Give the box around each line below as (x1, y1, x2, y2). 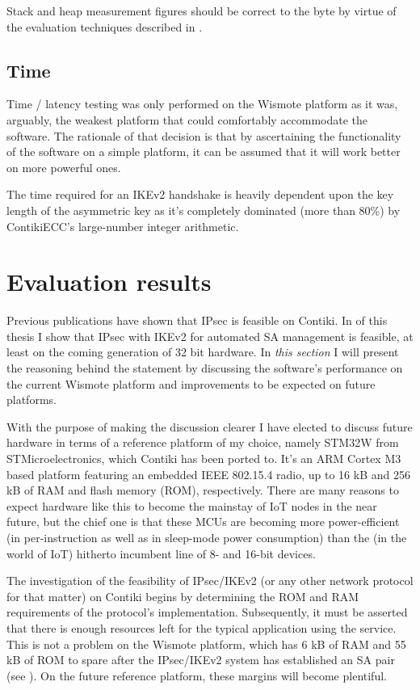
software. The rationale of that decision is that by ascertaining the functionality (6, 127, 401, 144)
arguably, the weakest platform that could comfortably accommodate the (6, 111, 368, 128)
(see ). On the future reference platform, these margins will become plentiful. (6, 667, 387, 684)
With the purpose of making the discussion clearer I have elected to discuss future (6, 418, 413, 435)
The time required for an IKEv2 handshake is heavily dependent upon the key (6, 186, 394, 203)
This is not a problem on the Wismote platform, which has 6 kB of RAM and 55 (6, 635, 406, 652)
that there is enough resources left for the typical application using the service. (6, 619, 397, 636)
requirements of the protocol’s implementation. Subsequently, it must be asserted (6, 604, 408, 621)
